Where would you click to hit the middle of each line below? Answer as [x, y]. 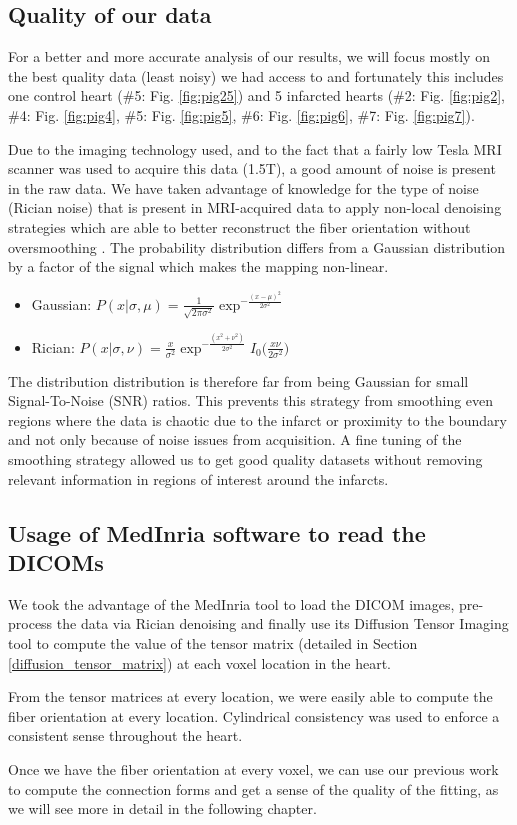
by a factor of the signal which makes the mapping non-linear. [198, 266]
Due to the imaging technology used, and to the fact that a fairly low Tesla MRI [255, 148]
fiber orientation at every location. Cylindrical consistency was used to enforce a [254, 715]
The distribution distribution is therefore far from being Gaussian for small [238, 380]
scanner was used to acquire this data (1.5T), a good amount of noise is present [252, 168]
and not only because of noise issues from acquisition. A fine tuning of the [235, 439]
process [30, 623]
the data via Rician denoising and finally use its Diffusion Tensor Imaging [282, 623]
